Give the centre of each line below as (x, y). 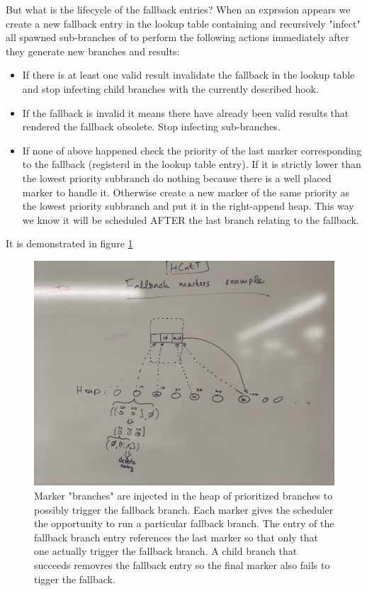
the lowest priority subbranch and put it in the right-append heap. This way (188, 206)
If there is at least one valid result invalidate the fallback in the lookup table (188, 75)
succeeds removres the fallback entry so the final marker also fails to (182, 565)
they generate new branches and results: (93, 51)
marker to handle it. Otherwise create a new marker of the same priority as (186, 192)
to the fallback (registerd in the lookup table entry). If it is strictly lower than (192, 164)
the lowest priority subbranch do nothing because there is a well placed (177, 178)
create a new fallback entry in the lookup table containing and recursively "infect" (183, 23)
